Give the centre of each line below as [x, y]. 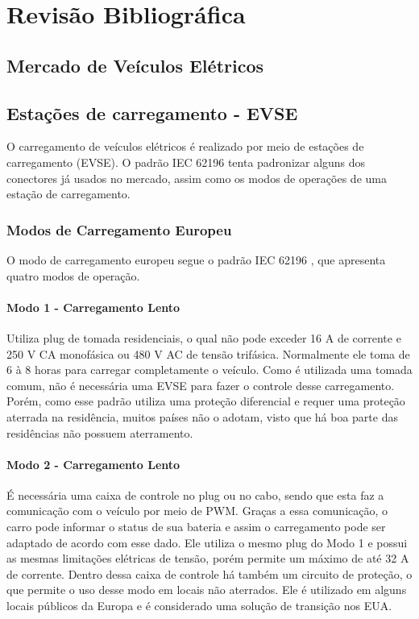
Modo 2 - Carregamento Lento [93, 464]
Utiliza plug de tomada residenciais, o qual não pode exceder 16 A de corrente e [204, 337]
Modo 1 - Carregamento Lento [93, 307]
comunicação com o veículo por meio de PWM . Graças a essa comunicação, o [197, 511]
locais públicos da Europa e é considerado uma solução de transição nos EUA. [199, 606]
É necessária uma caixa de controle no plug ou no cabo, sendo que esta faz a [195, 494]
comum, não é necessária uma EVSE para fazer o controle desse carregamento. [201, 385]
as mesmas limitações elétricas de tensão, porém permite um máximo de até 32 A [208, 558]
